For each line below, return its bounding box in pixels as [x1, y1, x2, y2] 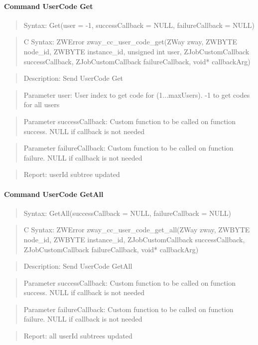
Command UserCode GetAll [4, 188, 104, 199]
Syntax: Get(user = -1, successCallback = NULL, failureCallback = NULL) [23, 19, 255, 30]
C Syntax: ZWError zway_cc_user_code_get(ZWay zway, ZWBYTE [23, 36, 237, 47]
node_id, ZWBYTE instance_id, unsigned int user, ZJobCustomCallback [23, 46, 250, 56]
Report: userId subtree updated [23, 169, 120, 179]
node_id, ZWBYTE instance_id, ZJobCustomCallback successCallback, [23, 234, 245, 244]
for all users [23, 99, 60, 110]
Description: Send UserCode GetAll [23, 261, 132, 271]
